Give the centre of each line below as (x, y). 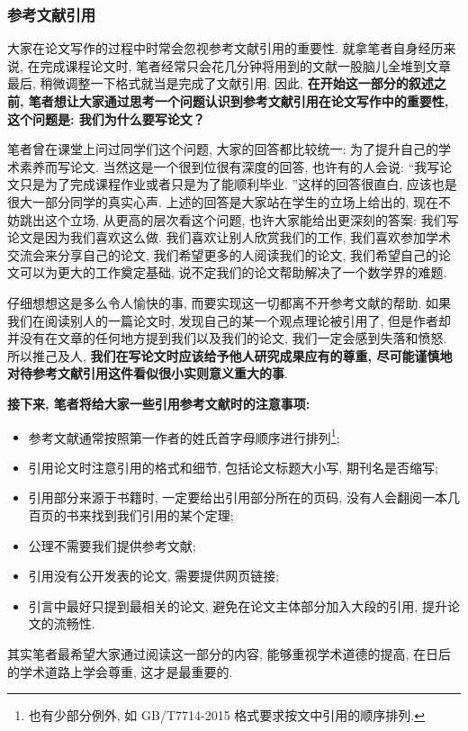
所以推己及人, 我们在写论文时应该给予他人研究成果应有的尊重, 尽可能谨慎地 (230, 355)
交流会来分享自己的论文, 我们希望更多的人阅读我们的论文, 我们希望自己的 (223, 254)
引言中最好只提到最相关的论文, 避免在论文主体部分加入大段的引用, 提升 (238, 605)
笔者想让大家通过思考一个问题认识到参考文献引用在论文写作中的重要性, (238, 101)
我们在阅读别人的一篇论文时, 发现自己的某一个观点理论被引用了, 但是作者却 (229, 320)
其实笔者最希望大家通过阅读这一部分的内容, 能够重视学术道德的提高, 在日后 (229, 653)
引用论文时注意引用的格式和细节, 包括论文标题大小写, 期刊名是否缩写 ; (233, 467)
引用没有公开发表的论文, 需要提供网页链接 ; (154, 576)
